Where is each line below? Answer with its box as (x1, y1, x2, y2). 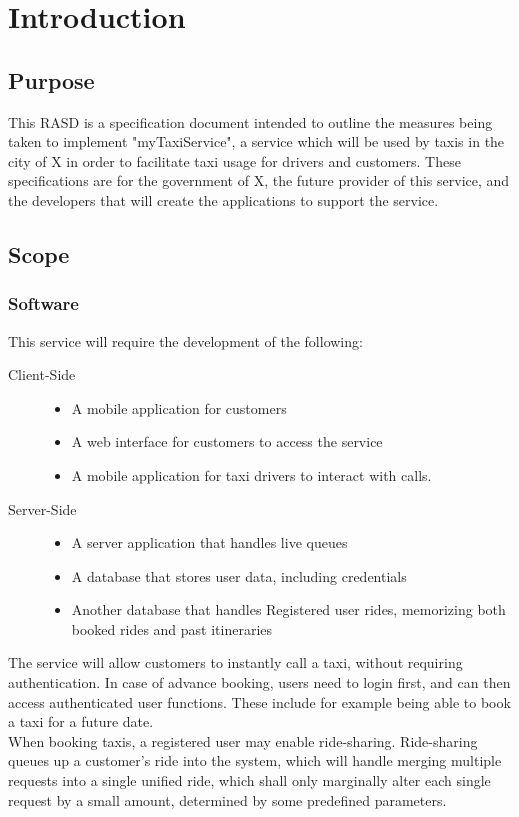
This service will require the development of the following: (8, 330, 363, 351)
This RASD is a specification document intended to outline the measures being (8, 111, 493, 132)
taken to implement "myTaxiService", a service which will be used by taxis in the (8, 131, 505, 152)
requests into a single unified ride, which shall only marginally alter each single (8, 770, 491, 791)
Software (8, 291, 79, 316)
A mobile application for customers (71, 397, 287, 418)
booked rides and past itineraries (71, 618, 273, 639)
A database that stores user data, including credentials (71, 565, 407, 586)
